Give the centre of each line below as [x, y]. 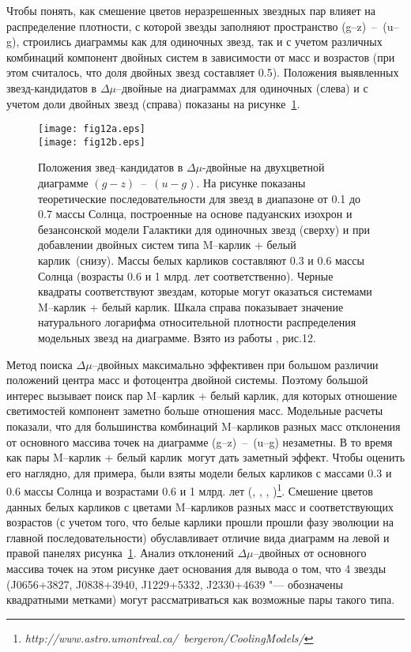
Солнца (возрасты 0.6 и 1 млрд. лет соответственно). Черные [186, 275]
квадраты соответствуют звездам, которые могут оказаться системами [205, 291]
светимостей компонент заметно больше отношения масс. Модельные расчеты [195, 411]
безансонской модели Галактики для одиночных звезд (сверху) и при [204, 229]
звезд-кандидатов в [52, 87]
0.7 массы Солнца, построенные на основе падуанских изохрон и [195, 214]
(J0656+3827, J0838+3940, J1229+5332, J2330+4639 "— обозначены [175, 584]
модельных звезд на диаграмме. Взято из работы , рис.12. [177, 337]
